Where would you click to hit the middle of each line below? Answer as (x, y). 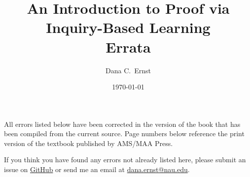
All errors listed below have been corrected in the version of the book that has (122, 124)
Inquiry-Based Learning (128, 27)
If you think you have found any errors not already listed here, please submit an (125, 160)
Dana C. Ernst (128, 70)
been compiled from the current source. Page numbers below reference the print (124, 133)
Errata (128, 46)
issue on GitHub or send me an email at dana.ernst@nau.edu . (97, 169)
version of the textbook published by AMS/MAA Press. (89, 143)
